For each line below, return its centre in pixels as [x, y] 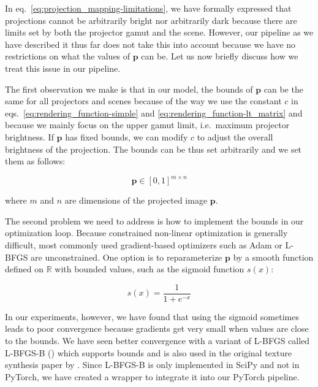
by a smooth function [273, 257]
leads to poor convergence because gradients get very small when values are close [157, 328]
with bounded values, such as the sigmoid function [150, 269]
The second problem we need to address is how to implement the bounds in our [154, 220]
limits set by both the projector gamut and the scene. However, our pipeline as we [159, 32]
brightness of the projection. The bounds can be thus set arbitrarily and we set [153, 149]
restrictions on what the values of [68, 56]
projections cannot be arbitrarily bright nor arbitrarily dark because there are [151, 20]
